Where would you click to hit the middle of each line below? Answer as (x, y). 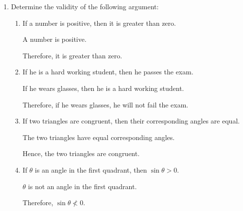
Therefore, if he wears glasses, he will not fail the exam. (105, 104)
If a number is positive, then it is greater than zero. (99, 23)
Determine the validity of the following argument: (85, 6)
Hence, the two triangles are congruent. (81, 153)
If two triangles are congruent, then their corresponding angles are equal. (131, 121)
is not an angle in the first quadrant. (82, 186)
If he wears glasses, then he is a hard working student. (103, 88)
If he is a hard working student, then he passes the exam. (108, 72)
